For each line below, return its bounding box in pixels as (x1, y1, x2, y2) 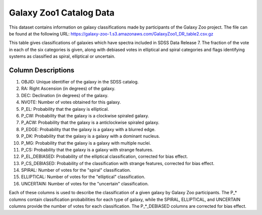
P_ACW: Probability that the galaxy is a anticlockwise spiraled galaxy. (21, 119, 160, 126)
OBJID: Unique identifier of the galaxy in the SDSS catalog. (21, 79, 139, 85)
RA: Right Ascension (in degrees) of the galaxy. (21, 85, 116, 92)
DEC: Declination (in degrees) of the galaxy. (21, 92, 109, 98)
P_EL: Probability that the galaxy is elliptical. (21, 106, 109, 112)
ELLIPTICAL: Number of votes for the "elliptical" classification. (21, 174, 146, 180)
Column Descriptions (9, 66, 75, 74)
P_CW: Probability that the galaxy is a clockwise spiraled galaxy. (21, 113, 149, 118)
